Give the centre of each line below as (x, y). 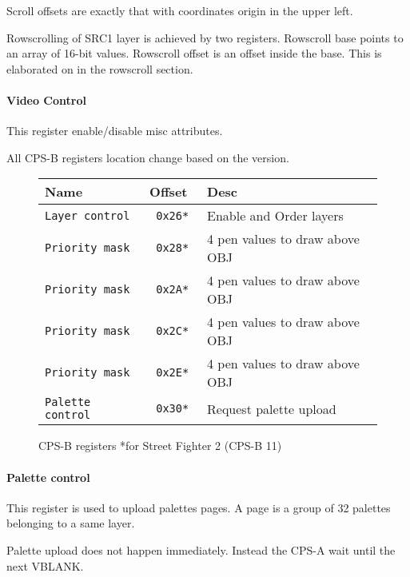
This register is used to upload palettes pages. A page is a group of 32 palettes (199, 507)
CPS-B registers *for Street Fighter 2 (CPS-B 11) (160, 446)
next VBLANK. (45, 565)
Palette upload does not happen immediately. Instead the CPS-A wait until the (201, 549)
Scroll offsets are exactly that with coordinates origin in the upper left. (180, 10)
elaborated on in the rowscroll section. (100, 68)
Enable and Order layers (275, 216)
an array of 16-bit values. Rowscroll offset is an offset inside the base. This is (194, 53)
